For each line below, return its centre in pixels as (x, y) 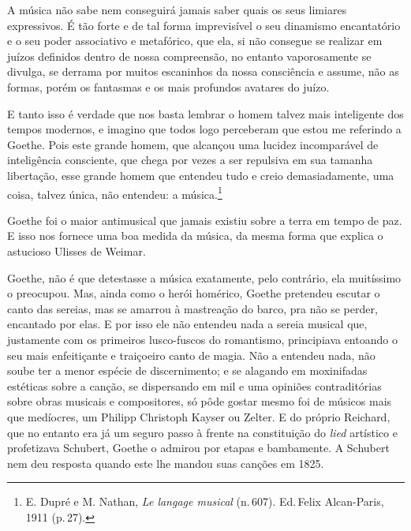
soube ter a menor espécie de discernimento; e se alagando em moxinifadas (187, 370)
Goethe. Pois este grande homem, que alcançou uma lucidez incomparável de (193, 144)
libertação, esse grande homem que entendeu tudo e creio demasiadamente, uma (201, 175)
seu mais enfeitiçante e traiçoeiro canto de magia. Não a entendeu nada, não (191, 355)
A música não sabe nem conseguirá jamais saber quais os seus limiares (177, 9)
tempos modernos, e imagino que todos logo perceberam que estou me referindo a (204, 129)
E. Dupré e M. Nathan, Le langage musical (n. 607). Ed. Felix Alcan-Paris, (205, 501)
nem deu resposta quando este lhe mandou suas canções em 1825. (166, 463)
